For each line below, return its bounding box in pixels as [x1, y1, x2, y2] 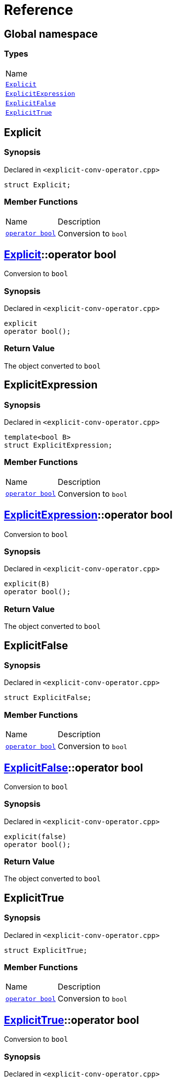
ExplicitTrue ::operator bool [4, 1013, 139, 1026]
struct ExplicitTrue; [4, 946, 88, 954]
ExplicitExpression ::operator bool [4, 509, 173, 522]
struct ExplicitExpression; [4, 441, 113, 450]
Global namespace [4, 27, 98, 40]
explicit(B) [4, 580, 50, 588]
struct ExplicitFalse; [4, 694, 92, 702]
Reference [4, 1, 73, 18]
